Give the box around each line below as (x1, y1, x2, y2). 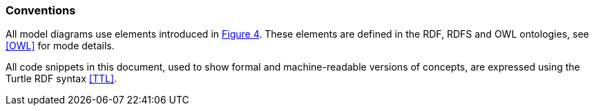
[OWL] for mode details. (6, 40, 115, 52)
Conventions (6, 3, 76, 17)
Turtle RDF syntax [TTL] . (6, 73, 117, 85)
